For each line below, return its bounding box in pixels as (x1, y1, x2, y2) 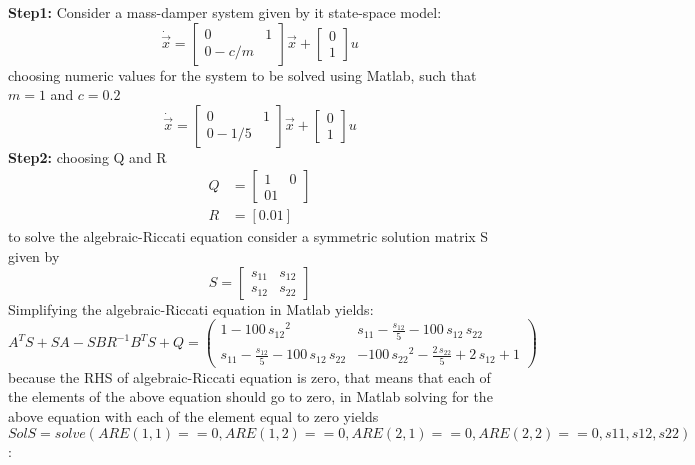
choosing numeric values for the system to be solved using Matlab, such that (8, 64, 477, 85)
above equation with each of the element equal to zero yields (8, 405, 379, 426)
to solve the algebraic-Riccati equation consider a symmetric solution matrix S (8, 226, 489, 247)
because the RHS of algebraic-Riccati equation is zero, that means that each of (8, 366, 491, 387)
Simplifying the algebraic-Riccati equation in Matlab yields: (8, 298, 374, 319)
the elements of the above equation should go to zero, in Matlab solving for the (8, 386, 493, 407)
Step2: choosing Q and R (8, 146, 167, 167)
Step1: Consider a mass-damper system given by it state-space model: (8, 2, 442, 22)
